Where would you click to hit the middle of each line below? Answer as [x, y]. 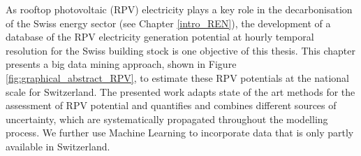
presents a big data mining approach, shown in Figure [121, 64]
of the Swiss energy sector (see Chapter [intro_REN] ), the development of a [168, 23]
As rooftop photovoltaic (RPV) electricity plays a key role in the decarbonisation [179, 9]
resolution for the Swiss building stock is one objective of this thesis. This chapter [180, 50]
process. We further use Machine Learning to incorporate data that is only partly [180, 133]
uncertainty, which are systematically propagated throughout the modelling [167, 119]
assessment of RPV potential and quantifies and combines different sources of [171, 105]
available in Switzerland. [58, 146]
